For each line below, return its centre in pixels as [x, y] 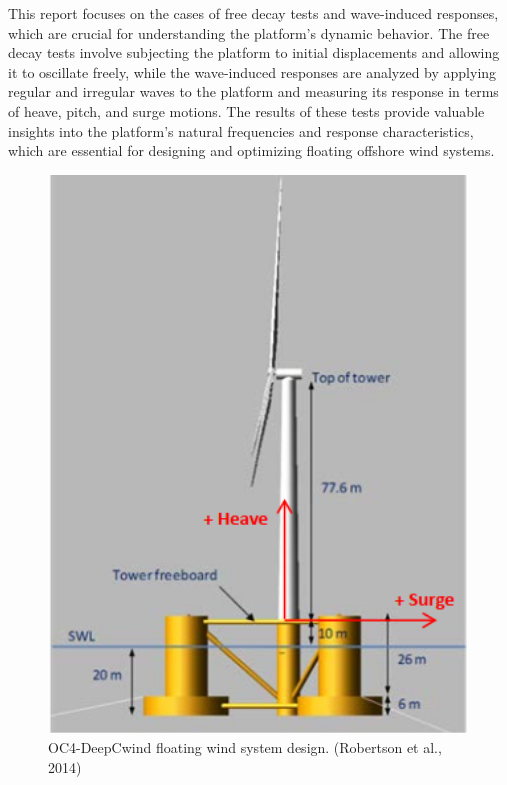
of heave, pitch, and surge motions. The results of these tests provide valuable [246, 110]
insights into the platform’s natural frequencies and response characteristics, [241, 130]
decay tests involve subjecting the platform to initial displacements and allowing [254, 52]
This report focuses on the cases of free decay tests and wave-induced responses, [253, 13]
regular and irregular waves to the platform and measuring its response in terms [253, 91]
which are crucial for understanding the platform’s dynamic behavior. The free [249, 32]
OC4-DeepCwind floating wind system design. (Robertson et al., [245, 747]
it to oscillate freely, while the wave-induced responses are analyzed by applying [252, 71]
